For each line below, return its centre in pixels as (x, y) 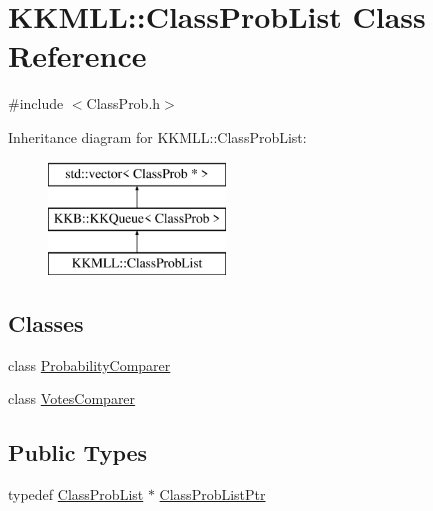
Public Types (78, 452)
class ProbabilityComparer (89, 364)
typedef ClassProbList (76, 494)
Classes (46, 322)
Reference (77, 55)
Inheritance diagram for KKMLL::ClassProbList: (157, 136)
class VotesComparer (72, 398)
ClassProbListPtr (212, 494)
